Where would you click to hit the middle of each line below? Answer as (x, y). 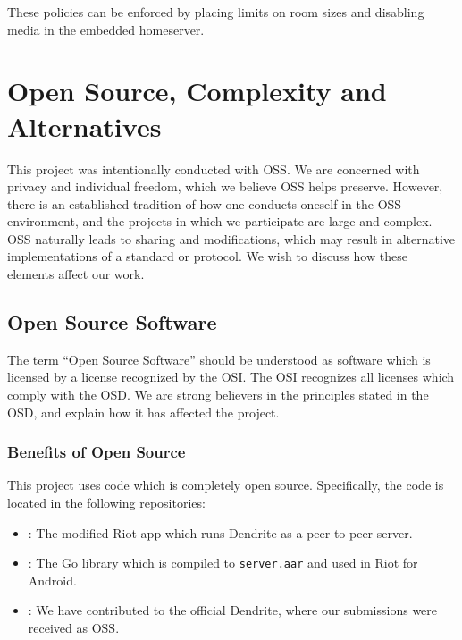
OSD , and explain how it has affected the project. (143, 412)
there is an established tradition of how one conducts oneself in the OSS (205, 203)
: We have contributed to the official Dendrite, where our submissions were (233, 610)
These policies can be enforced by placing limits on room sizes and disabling (216, 12)
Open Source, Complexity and (197, 91)
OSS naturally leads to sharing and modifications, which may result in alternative (231, 238)
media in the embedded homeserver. (106, 29)
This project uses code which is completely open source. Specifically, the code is (226, 485)
